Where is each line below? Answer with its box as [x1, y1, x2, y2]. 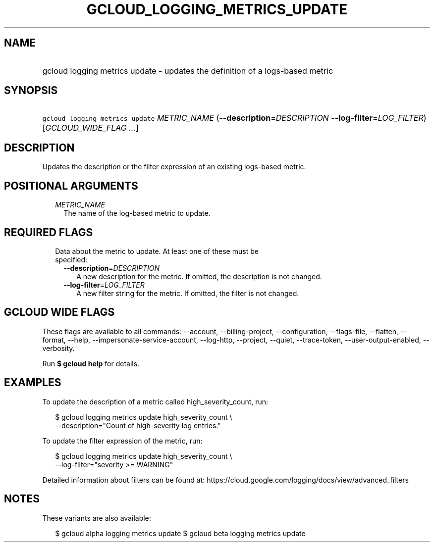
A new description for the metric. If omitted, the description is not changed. [76, 272, 322, 281]
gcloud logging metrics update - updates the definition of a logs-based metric [42, 65, 333, 76]
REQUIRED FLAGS [4, 226, 93, 239]
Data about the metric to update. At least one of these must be [55, 247, 259, 255]
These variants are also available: [42, 513, 151, 522]
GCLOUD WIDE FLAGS [4, 306, 115, 319]
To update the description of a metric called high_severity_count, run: [42, 397, 269, 406]
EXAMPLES [4, 376, 61, 389]
